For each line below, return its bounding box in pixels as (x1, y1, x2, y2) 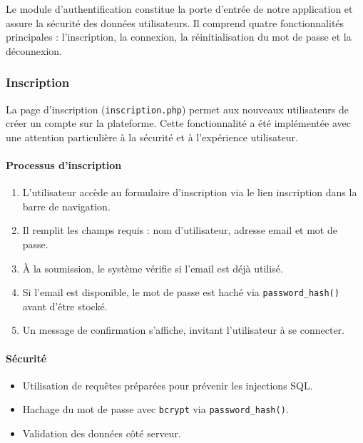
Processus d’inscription (6, 158, 122, 173)
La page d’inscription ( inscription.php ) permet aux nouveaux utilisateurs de (6, 101, 349, 116)
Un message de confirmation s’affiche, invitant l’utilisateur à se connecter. (22, 322, 344, 337)
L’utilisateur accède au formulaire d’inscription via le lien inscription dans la (22, 185, 357, 200)
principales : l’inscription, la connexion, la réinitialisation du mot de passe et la (6, 29, 352, 44)
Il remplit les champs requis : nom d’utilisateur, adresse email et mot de (22, 223, 337, 238)
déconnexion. (6, 43, 62, 58)
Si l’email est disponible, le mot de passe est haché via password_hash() (22, 285, 339, 300)
